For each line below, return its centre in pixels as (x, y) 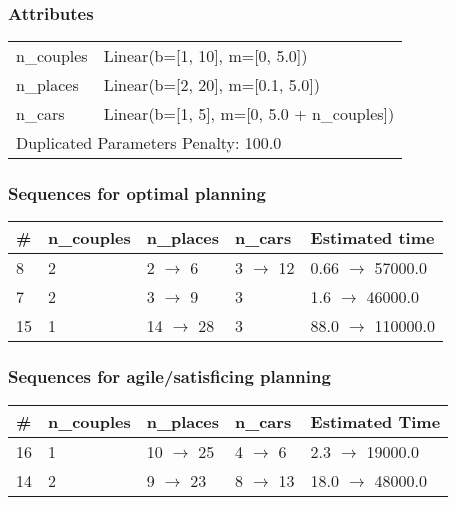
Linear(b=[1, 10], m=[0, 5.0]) (205, 56)
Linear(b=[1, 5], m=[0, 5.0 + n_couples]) (249, 114)
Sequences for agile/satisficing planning (169, 376)
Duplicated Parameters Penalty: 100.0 (149, 143)
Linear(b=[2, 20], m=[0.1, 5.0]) (211, 85)
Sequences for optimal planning (137, 193)
